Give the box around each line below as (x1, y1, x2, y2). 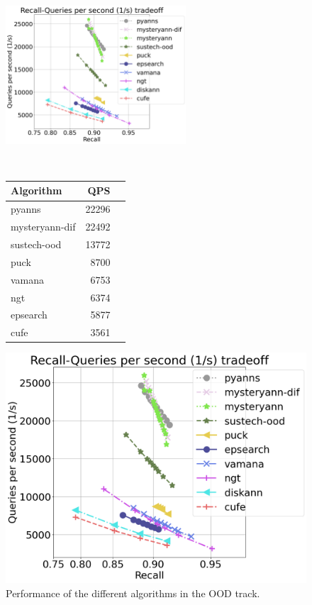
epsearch (11, 307, 48, 322)
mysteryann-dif (11, 219, 76, 234)
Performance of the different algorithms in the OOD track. (6, 585, 260, 600)
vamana (11, 272, 45, 287)
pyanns (11, 201, 41, 216)
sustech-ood (11, 236, 62, 251)
